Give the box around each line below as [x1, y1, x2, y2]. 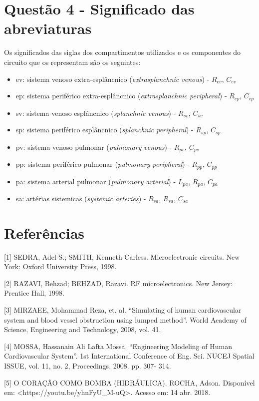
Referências [4, 222, 85, 243]
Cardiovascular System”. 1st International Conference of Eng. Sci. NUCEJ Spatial [4, 351, 255, 361]
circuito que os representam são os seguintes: [4, 56, 141, 67]
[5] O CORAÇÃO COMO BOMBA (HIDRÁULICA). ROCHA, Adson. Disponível [4, 377, 255, 388]
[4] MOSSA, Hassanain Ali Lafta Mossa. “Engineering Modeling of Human [4, 341, 232, 351]
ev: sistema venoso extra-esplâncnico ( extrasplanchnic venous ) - [15, 73, 210, 84]
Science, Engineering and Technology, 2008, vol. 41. [4, 324, 161, 335]
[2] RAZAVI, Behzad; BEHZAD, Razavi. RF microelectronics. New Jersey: [4, 278, 233, 288]
